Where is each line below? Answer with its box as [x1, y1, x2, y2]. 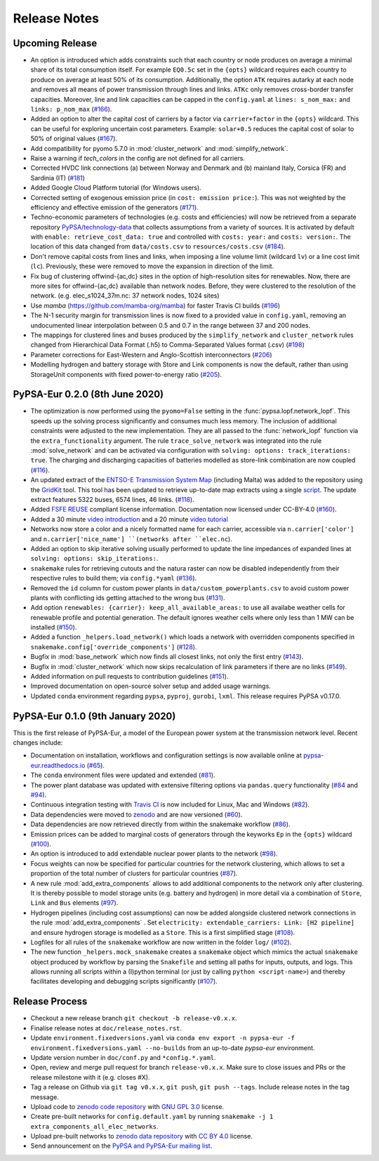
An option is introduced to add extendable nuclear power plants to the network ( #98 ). [30, 849, 278, 858]
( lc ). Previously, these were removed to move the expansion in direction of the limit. [30, 262, 274, 270]
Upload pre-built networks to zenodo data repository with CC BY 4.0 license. [30, 1132, 253, 1141]
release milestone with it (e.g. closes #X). [30, 1073, 150, 1081]
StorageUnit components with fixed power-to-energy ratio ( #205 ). [30, 370, 222, 378]
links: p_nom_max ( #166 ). [30, 105, 112, 114]
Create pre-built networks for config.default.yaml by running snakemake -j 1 [30, 1113, 274, 1121]
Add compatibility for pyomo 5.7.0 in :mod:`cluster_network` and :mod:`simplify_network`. [30, 144, 288, 152]
